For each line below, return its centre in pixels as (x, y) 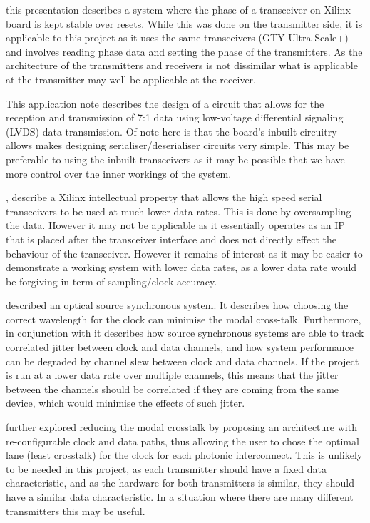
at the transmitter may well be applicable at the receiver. (131, 79)
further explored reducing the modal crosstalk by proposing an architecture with (181, 427)
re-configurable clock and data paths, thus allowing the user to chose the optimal (183, 441)
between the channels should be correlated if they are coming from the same (173, 389)
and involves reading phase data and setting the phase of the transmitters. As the (184, 51)
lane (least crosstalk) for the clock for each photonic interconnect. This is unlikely (184, 455)
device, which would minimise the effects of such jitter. (125, 403)
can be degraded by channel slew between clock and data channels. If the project (183, 361)
